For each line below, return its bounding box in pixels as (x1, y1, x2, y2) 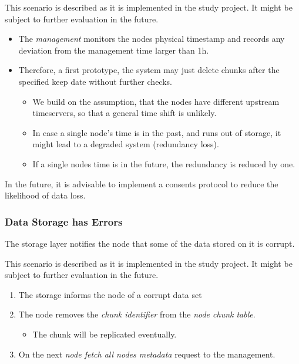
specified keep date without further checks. (18, 75, 172, 87)
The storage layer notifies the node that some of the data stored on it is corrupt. (5, 237, 295, 249)
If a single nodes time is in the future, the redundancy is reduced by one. (32, 157, 295, 170)
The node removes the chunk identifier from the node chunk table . (18, 308, 256, 320)
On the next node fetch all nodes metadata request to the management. (18, 348, 276, 360)
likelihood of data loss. (5, 189, 86, 201)
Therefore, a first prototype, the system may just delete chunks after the (18, 64, 280, 76)
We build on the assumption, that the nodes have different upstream (32, 95, 280, 107)
